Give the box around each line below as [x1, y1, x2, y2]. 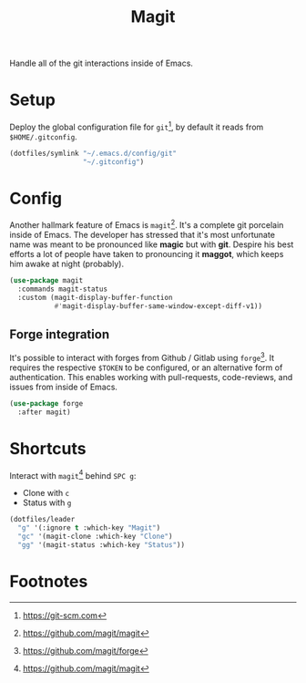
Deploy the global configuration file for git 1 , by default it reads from [9, 120, 264, 132]
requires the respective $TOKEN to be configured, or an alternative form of [9, 362, 283, 373]
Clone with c [22, 488, 70, 499]
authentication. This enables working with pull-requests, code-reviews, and [9, 372, 293, 383]
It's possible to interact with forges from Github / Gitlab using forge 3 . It [9, 351, 275, 364]
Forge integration [9, 326, 110, 343]
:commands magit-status [17, 285, 107, 294]
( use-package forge [9, 399, 84, 409]
